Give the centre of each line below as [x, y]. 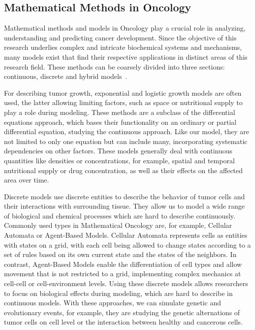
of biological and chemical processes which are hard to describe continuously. [120, 215]
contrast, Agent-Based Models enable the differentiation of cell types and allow [123, 264]
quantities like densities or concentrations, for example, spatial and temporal [119, 160]
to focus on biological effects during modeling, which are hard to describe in [118, 293]
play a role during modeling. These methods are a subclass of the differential [120, 112]
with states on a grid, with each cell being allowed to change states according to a [127, 244]
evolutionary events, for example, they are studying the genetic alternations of [122, 312]
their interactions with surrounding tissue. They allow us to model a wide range [125, 206]
